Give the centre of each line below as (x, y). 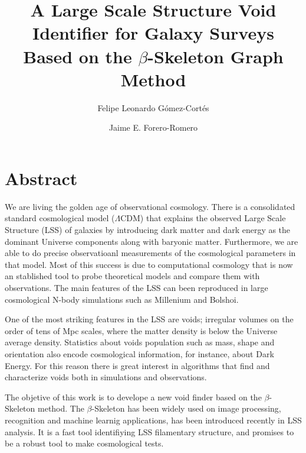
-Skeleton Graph (215, 56)
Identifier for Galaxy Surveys (153, 33)
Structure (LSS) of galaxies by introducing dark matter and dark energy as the (148, 229)
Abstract (41, 178)
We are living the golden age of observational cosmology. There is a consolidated (150, 206)
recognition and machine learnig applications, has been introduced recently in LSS (153, 420)
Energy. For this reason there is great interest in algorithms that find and (137, 365)
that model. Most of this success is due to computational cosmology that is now (149, 264)
